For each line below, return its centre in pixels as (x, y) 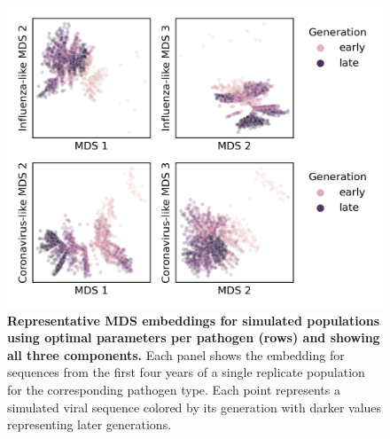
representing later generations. (90, 424)
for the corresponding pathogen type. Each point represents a (174, 390)
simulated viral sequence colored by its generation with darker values (195, 407)
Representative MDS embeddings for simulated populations (194, 320)
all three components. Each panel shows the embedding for (176, 354)
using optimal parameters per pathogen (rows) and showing (194, 337)
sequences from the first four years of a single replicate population (186, 372)
